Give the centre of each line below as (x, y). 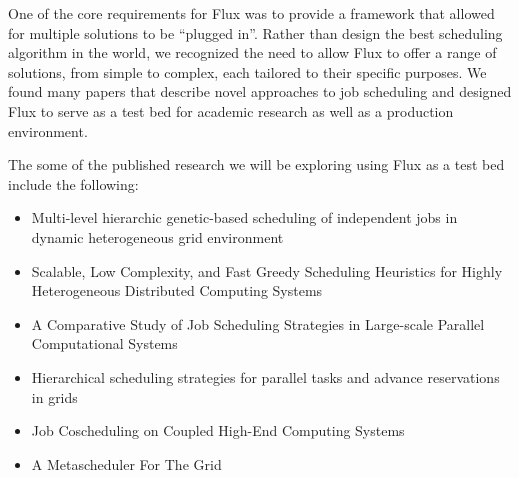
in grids (54, 396)
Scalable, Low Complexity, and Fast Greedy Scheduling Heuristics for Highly (267, 270)
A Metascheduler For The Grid (126, 463)
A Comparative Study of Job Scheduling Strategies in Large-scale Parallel (258, 323)
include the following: (73, 183)
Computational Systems (104, 343)
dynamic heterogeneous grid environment (157, 236)
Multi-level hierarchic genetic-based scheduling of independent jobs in (244, 217)
